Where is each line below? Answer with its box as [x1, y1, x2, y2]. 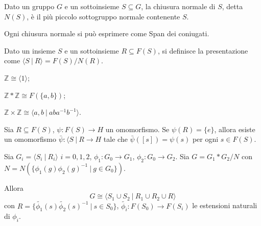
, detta [222, 1, 243, 11]
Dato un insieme [4, 45, 56, 56]
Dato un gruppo [4, 1, 55, 11]
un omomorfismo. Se [105, 123, 170, 134]
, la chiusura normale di [141, 1, 216, 11]
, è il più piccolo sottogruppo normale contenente [27, 11, 180, 21]
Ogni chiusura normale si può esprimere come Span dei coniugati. [4, 28, 209, 39]
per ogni [192, 134, 219, 144]
